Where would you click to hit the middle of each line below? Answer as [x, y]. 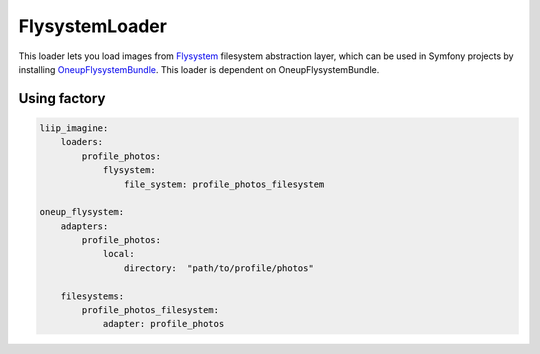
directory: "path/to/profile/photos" [218, 268]
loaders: [82, 142]
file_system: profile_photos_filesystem [224, 184]
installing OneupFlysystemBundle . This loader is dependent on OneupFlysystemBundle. [199, 69]
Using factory [62, 98]
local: [118, 254]
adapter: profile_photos [163, 324]
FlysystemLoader [92, 26]
